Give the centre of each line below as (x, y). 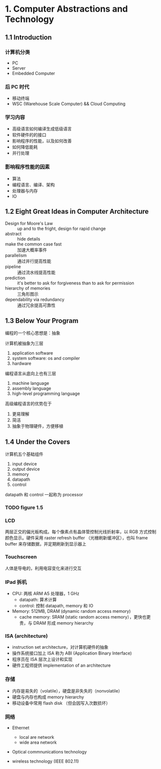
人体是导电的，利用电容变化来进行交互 (43, 568)
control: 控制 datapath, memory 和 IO (56, 606)
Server (19, 68)
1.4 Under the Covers (38, 442)
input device (24, 464)
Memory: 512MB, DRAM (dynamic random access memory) (71, 611)
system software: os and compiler (46, 358)
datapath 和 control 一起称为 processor (44, 495)
